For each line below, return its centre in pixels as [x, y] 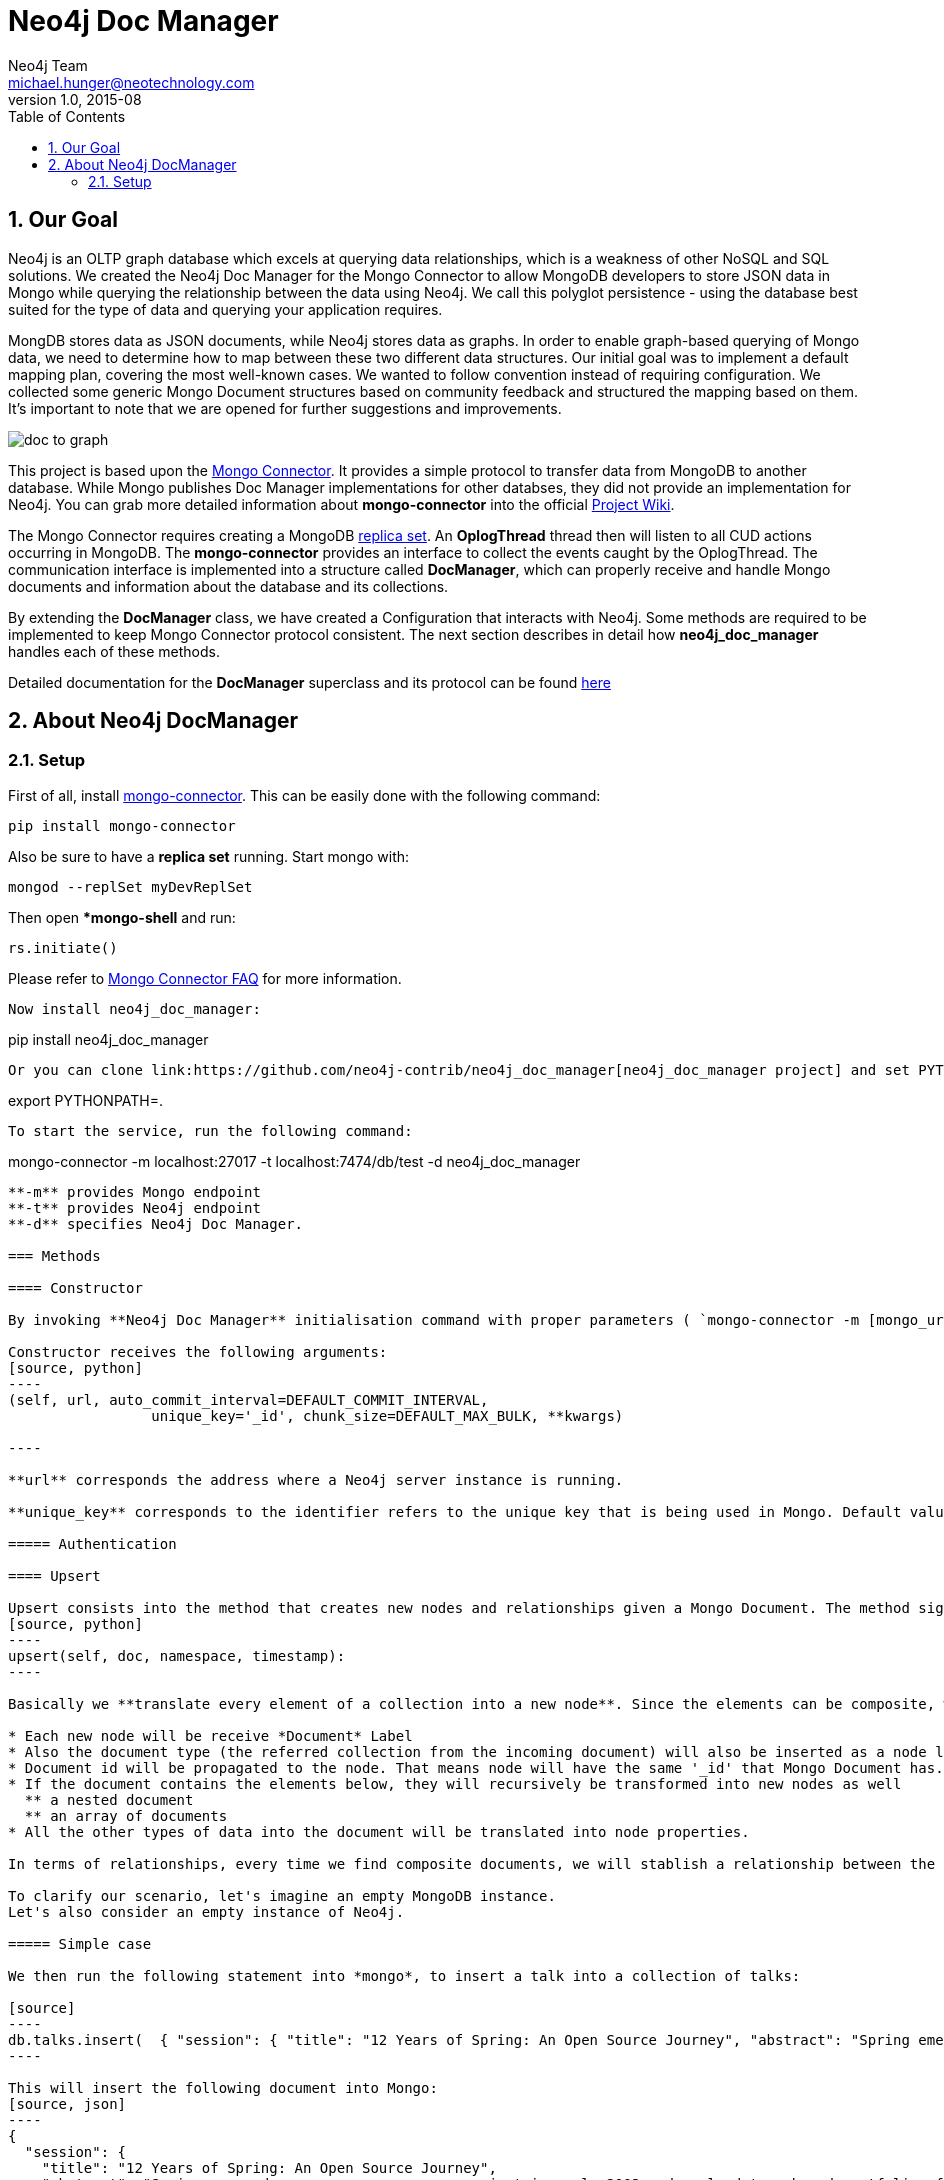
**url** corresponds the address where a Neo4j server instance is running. [316, 1479]
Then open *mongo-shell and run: [122, 917]
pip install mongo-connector [122, 825]
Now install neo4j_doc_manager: [134, 1008]
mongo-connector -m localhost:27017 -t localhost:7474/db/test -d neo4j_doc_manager [294, 1161]
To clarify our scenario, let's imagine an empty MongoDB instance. [282, 1895]
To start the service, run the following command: [210, 1130]
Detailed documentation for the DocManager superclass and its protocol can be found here [309, 682]
